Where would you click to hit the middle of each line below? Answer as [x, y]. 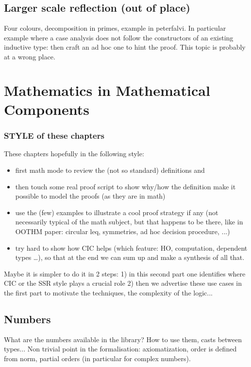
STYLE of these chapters [54, 136]
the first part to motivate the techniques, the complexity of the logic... [108, 292]
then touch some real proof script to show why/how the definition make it [125, 186]
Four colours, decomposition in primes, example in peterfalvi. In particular [115, 28]
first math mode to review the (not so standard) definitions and [110, 170]
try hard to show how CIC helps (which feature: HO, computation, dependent [131, 248]
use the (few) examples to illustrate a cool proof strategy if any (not [117, 212]
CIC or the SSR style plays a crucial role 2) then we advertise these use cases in [123, 283]
